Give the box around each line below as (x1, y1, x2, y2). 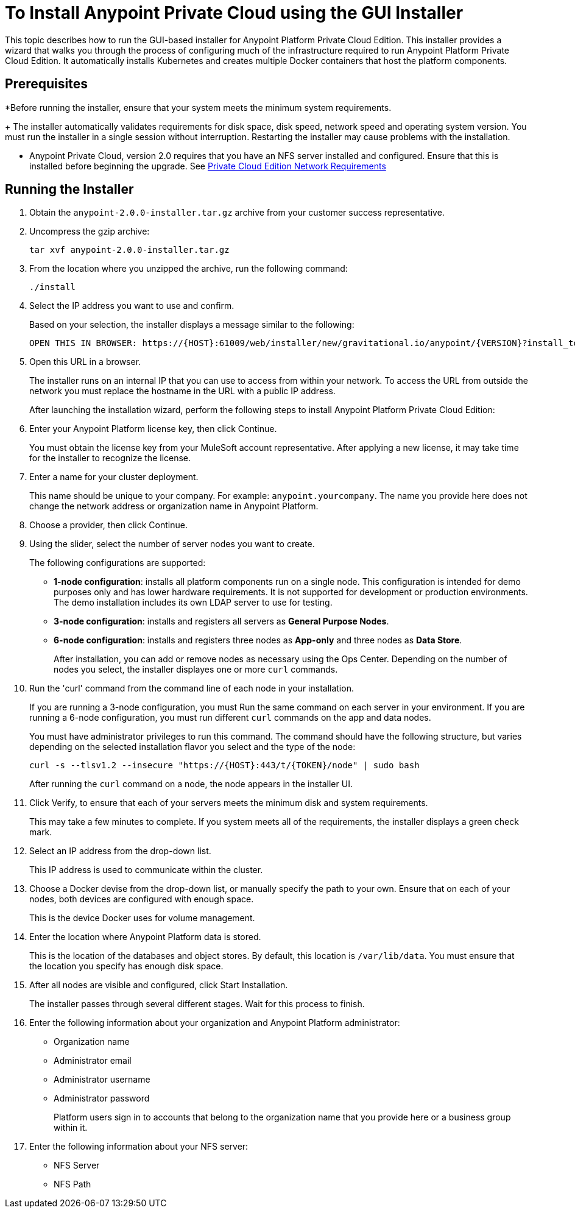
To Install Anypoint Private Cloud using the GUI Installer (5, 2, 464, 23)
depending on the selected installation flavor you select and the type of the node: (29, 741, 356, 752)
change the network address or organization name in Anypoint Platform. (29, 501, 319, 512)
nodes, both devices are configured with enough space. (29, 894, 254, 905)
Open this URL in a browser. (29, 356, 141, 367)
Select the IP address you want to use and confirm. (29, 300, 235, 311)
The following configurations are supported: (29, 557, 206, 568)
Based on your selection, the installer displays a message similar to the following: (29, 319, 355, 330)
